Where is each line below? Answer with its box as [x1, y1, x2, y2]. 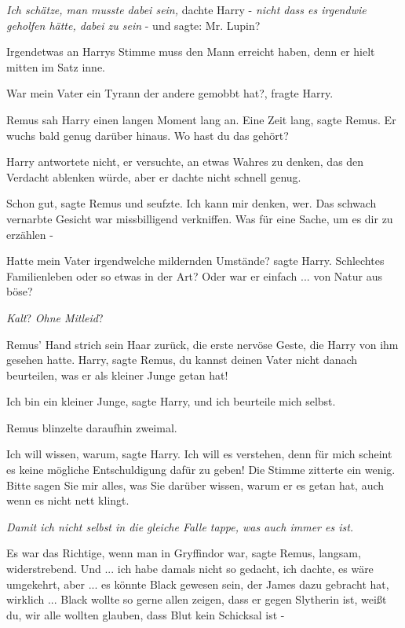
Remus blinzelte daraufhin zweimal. [6, 419, 177, 435]
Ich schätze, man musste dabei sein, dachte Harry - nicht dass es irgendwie [6, 2, 367, 17]
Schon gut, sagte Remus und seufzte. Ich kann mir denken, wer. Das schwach [6, 195, 377, 211]
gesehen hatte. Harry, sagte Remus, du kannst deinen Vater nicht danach [6, 351, 358, 368]
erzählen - [6, 226, 53, 242]
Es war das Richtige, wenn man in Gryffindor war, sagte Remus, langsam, [6, 545, 361, 561]
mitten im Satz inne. [6, 58, 105, 75]
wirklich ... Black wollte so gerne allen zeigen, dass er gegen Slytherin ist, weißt [6, 591, 387, 608]
